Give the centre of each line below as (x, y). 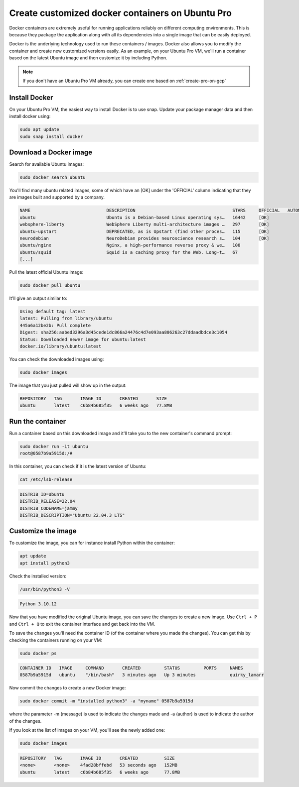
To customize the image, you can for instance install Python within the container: (92, 543)
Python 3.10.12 (38, 604)
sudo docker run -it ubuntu (54, 446)
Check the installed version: (38, 576)
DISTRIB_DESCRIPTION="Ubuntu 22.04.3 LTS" (72, 515)
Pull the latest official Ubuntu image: (46, 272)
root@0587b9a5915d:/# (46, 453)
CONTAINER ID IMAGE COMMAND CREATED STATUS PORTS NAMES (132, 668)
